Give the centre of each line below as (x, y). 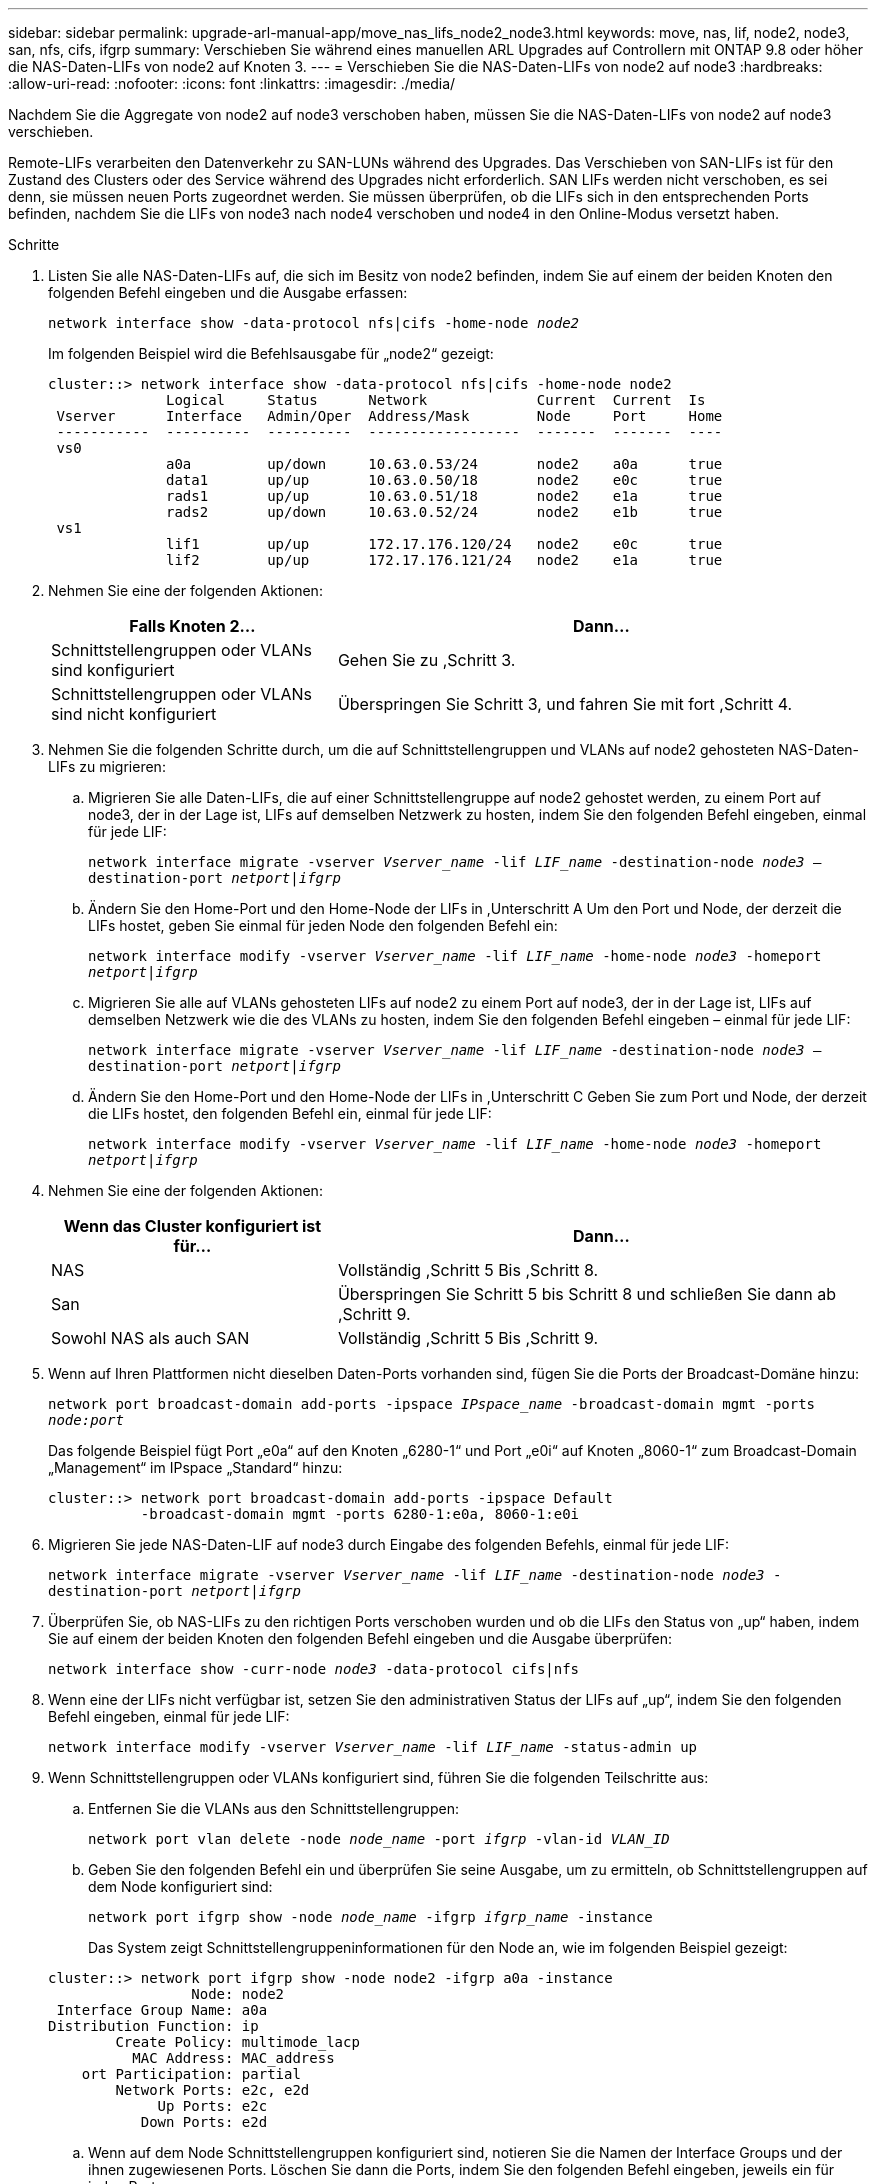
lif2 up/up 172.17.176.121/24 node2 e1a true (444, 560)
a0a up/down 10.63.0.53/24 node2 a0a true (444, 464)
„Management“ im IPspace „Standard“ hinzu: (195, 1467)
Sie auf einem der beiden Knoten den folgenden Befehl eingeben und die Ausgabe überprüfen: (360, 1638)
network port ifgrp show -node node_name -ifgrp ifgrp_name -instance (370, 1917)
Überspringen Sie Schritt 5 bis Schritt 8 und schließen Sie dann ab (586, 1294)
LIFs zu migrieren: (107, 766)
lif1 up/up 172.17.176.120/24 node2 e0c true (444, 544)
